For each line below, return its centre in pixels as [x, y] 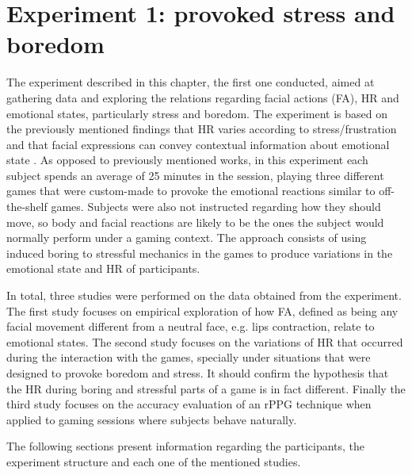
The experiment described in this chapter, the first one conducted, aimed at [191, 82]
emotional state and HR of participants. [103, 268]
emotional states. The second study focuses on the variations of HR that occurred [205, 341]
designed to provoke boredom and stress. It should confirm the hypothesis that [198, 373]
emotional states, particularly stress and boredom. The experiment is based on [197, 113]
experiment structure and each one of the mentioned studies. [154, 461]
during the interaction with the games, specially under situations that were [189, 357]
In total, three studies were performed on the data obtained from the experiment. [204, 295]
